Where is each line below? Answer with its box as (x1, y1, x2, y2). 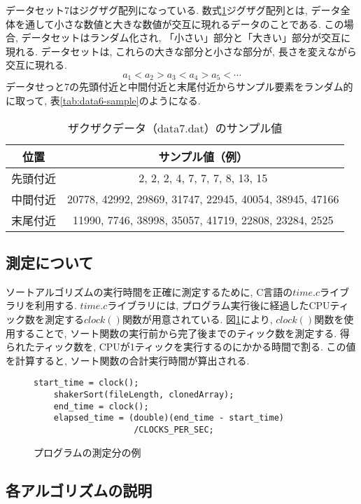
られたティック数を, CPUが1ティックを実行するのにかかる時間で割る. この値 (6, 339, 356, 354)
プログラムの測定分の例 (34, 444, 141, 459)
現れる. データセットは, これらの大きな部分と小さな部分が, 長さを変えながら (6, 43, 357, 58)
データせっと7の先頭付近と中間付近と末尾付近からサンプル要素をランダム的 (6, 79, 353, 94)
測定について (6, 252, 94, 273)
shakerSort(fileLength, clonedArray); (53, 390, 234, 400)
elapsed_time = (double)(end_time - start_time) (53, 413, 284, 423)
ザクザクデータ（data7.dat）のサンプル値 (68, 119, 283, 136)
